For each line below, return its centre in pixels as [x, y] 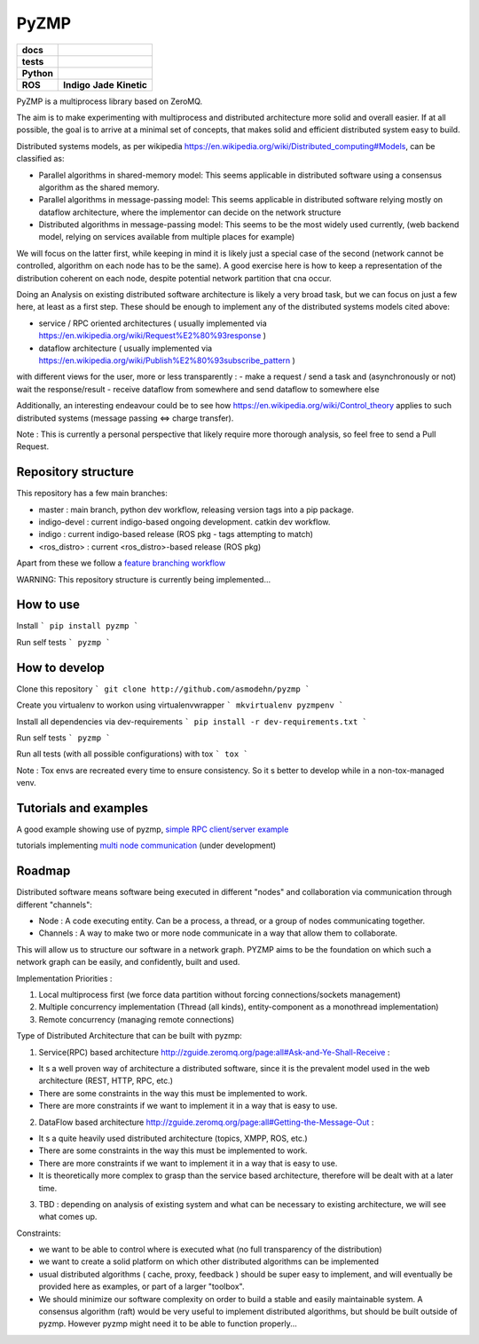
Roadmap [43, 871]
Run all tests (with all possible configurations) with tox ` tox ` [132, 754]
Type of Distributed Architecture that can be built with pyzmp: [130, 1036]
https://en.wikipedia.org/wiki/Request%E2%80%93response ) [152, 336]
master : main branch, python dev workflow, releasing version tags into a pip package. [196, 510]
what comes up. [68, 1217]
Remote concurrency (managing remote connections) [137, 1019]
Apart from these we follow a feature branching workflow [121, 563]
